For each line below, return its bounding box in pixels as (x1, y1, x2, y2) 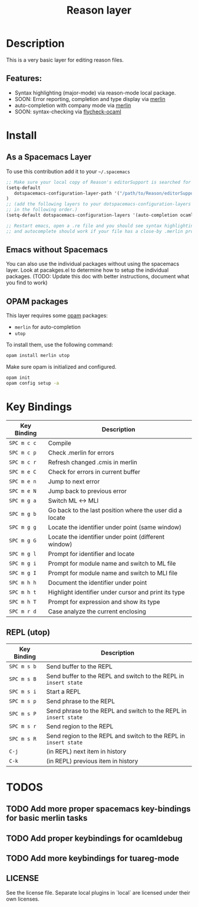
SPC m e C (9, 468, 37, 475)
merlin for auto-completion (14, 323, 81, 331)
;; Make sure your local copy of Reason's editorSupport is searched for (6, 179, 192, 185)
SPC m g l (9, 550, 37, 557)
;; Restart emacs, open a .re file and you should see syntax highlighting (6, 223, 196, 229)
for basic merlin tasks (6, 813, 88, 823)
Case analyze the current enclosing (48, 607, 146, 615)
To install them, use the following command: (6, 341, 113, 349)
